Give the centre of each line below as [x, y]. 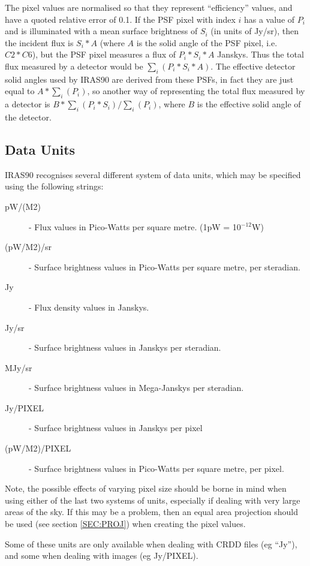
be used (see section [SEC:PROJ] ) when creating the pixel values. [125, 524]
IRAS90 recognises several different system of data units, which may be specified [153, 174]
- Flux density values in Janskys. [89, 307]
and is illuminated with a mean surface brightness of [101, 31]
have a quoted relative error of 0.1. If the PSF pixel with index [120, 19]
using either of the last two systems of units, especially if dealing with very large [153, 500]
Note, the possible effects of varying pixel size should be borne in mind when [146, 488]
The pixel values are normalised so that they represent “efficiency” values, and [149, 7]
